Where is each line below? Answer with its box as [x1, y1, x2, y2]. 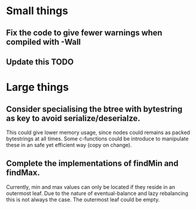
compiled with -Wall [6, 37, 81, 47]
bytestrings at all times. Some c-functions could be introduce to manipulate [6, 135, 189, 142]
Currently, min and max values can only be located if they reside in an [6, 183, 175, 190]
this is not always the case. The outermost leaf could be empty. [6, 196, 160, 203]
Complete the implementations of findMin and [6, 158, 178, 169]
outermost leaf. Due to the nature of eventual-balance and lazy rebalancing [6, 190, 188, 197]
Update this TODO [6, 57, 74, 67]
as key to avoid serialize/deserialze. [6, 113, 141, 123]
